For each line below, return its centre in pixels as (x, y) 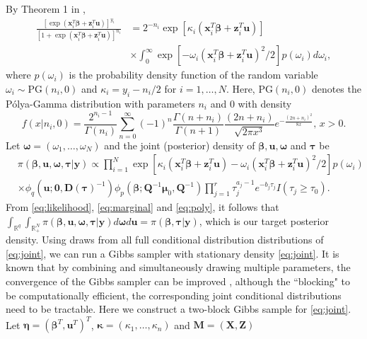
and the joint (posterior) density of (180, 145)
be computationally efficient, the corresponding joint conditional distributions (174, 295)
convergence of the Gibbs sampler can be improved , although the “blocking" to (178, 281)
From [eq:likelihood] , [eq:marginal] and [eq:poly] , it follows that (142, 207)
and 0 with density (251, 103)
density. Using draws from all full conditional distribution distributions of (165, 240)
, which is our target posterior (264, 220)
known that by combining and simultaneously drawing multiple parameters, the (178, 267)
